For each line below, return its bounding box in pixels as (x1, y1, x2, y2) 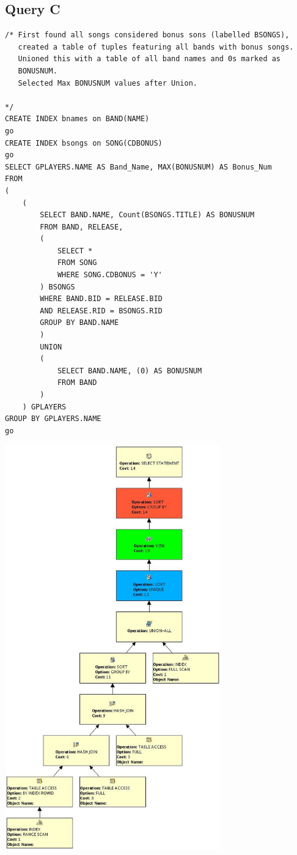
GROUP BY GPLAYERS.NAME (5, 414, 101, 424)
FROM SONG (57, 258, 97, 267)
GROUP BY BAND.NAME (40, 318, 119, 327)
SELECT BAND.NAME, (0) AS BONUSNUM (57, 366, 202, 375)
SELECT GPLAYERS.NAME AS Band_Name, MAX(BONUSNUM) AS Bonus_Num (5, 162, 272, 171)
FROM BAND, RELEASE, (40, 222, 123, 231)
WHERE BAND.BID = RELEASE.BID (40, 294, 163, 304)
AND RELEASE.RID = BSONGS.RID (40, 306, 163, 315)
